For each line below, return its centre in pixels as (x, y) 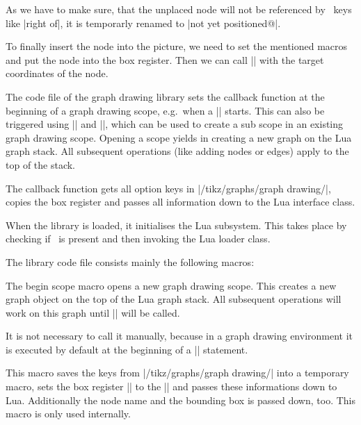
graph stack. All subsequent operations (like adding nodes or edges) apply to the (177, 151)
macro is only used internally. (68, 414)
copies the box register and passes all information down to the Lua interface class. (180, 202)
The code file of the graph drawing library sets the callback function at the (165, 96)
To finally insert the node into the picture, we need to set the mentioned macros (177, 46)
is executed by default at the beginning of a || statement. (127, 349)
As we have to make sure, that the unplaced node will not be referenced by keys (179, 9)
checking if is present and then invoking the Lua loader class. (138, 239)
